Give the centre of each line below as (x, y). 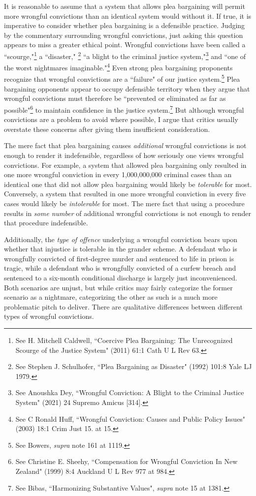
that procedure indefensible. (46, 223)
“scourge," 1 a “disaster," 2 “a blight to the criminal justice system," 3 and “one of (125, 55)
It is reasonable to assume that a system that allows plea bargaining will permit (125, 6)
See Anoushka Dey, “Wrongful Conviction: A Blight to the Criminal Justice (130, 392)
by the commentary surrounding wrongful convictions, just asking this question (124, 35)
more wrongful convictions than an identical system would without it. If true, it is (128, 15)
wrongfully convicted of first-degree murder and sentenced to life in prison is (119, 258)
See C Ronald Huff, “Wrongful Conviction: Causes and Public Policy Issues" (130, 418)
